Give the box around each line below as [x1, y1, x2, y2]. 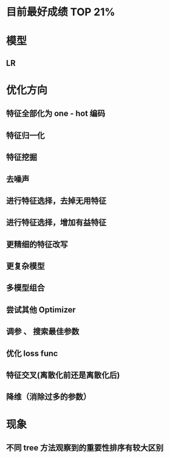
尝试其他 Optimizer [6, 305, 76, 315]
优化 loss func [6, 348, 58, 358]
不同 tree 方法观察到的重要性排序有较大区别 [6, 443, 164, 453]
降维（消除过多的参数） [6, 392, 91, 402]
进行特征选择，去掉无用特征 [6, 196, 107, 206]
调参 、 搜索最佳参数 [6, 326, 79, 336]
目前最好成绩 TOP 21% [6, 5, 116, 19]
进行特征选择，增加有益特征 [6, 218, 107, 228]
